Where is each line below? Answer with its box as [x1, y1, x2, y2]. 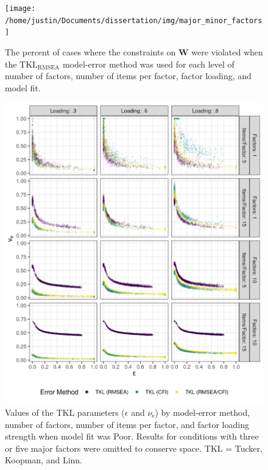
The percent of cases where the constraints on [5, 45, 176, 58]
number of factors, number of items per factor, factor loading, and [5, 69, 252, 82]
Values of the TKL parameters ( [5, 406, 125, 418]
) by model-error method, [155, 406, 250, 418]
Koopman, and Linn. [5, 454, 83, 466]
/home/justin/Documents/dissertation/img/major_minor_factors [5, 16, 263, 25]
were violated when [191, 45, 263, 58]
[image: [5, 4, 36, 13]
